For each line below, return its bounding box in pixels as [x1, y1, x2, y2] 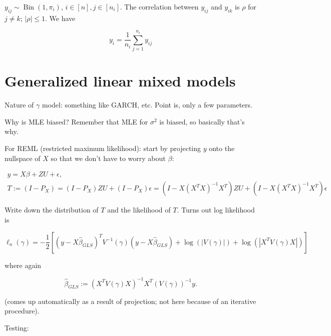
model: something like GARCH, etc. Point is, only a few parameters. [42, 99, 252, 110]
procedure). [5, 305, 40, 316]
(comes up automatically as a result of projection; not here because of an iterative [5, 295, 256, 306]
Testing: [5, 322, 29, 332]
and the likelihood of [107, 204, 171, 215]
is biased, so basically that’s [159, 116, 245, 126]
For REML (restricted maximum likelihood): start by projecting [5, 143, 201, 153]
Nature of [5, 99, 34, 110]
